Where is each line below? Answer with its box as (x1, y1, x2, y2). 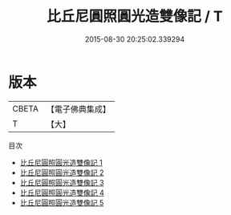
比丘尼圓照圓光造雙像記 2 (19, 168, 104, 177)
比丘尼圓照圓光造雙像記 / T (47, 7, 223, 26)
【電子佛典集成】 (46, 103, 111, 115)
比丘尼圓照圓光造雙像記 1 (19, 157, 103, 167)
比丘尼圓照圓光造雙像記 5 (19, 197, 104, 207)
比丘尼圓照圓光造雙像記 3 (19, 177, 104, 187)
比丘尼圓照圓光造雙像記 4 (19, 188, 104, 197)
